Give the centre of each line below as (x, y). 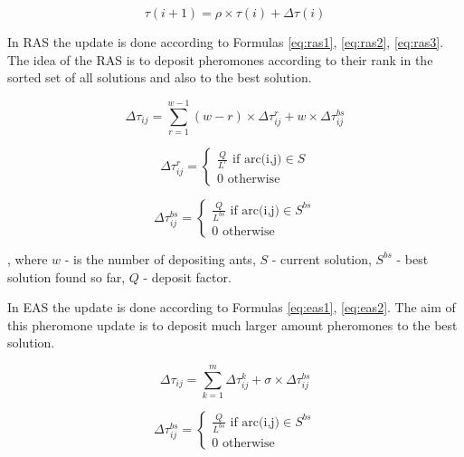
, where (28, 258)
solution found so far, (66, 276)
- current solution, (322, 258)
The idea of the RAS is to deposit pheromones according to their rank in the (220, 59)
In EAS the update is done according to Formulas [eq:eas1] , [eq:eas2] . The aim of (232, 307)
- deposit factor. (187, 276)
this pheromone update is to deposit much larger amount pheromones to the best (232, 324)
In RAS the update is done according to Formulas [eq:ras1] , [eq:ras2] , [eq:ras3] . (226, 42)
